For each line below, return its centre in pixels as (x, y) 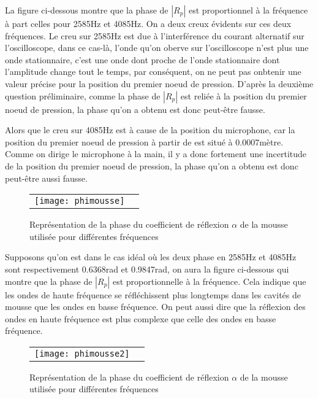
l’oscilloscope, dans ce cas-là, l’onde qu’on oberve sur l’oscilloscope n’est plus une (157, 48)
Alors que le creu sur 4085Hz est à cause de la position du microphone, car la (150, 130)
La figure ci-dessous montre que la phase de (87, 10)
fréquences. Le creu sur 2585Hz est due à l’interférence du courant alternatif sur (155, 35)
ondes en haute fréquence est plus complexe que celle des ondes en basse (141, 318)
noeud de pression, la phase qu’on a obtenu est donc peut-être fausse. (135, 109)
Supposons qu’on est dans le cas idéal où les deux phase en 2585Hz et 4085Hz (151, 257)
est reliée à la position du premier (244, 95)
